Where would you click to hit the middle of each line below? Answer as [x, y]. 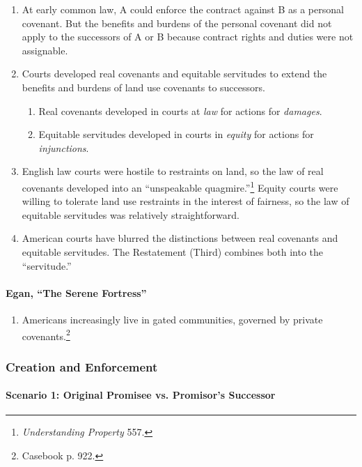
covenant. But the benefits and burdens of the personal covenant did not [177, 23]
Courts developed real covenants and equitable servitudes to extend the [174, 74]
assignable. [45, 50]
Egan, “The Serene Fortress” [76, 292]
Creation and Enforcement [82, 366]
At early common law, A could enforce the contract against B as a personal [183, 9]
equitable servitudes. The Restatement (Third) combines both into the [173, 251]
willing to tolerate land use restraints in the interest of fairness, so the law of [186, 201]
